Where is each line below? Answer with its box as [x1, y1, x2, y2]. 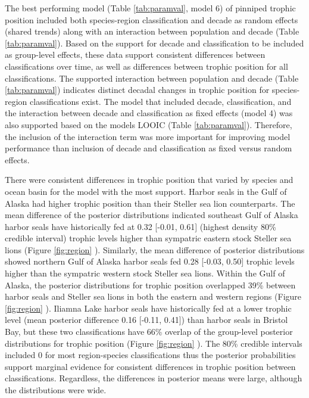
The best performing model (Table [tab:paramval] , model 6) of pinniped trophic [5, 2, 296, 14]
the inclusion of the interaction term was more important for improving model [5, 130, 291, 142]
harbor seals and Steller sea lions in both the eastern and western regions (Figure [5, 290, 302, 303]
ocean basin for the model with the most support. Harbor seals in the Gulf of [5, 185, 287, 197]
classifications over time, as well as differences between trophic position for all [5, 60, 288, 72]
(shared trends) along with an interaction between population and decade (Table [5, 25, 299, 38]
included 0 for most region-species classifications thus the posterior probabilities [5, 349, 296, 361]
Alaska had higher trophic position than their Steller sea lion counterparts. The [5, 197, 295, 209]
